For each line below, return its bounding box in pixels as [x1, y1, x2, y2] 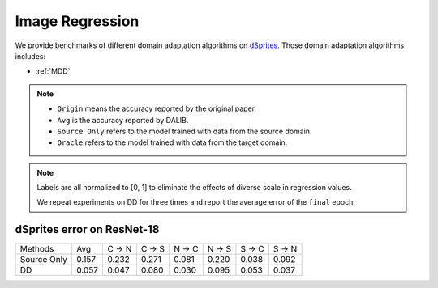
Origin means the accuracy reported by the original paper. [57, 104, 257, 113]
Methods [19, 244, 54, 255]
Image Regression [15, 12, 140, 30]
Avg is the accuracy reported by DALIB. [57, 115, 189, 125]
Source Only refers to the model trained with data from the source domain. [57, 126, 312, 136]
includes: [15, 51, 46, 61]
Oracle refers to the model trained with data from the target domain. [57, 138, 288, 147]
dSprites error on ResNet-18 [15, 222, 160, 236]
